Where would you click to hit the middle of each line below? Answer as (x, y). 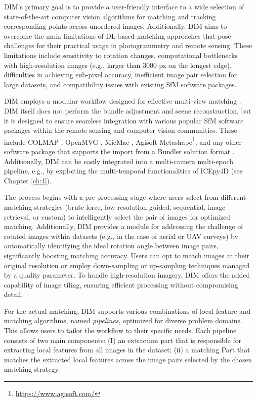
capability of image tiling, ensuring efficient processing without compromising (121, 284)
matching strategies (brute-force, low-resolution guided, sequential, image (115, 206)
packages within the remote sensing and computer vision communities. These (121, 130)
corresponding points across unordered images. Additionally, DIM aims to (116, 26)
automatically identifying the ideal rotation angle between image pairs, (111, 246)
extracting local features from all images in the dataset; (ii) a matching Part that (127, 350)
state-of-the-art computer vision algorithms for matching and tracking (110, 16)
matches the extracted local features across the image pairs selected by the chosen (128, 359)
